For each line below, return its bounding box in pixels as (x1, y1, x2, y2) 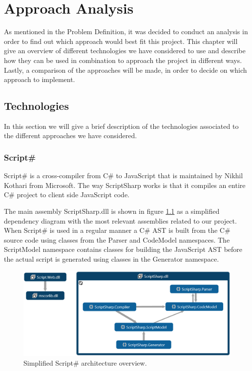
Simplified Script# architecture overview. (23, 357, 147, 368)
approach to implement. (4, 74, 75, 84)
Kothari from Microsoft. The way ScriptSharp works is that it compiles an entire (4, 180, 246, 190)
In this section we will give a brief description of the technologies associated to (4, 121, 239, 131)
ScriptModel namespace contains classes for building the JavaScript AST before (4, 244, 243, 254)
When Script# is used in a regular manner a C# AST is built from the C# (4, 225, 231, 235)
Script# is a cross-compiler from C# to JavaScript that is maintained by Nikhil (4, 170, 243, 181)
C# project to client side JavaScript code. (4, 189, 129, 200)
